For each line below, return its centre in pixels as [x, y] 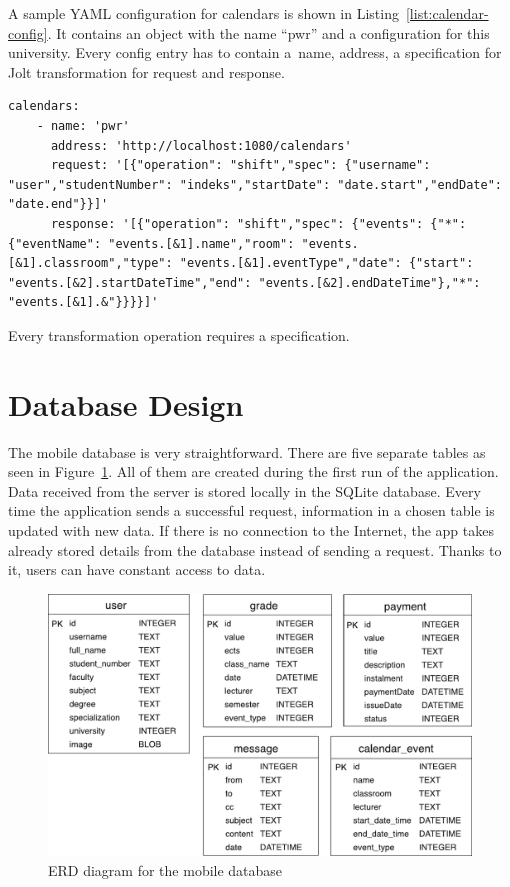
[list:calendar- [447, 13]
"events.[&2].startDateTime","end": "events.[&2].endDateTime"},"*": [244, 282]
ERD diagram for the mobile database [165, 869]
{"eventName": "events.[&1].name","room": [151, 243]
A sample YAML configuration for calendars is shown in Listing [203, 13]
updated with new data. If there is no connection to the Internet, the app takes [251, 530]
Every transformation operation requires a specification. [179, 334]
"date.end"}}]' [58, 204]
